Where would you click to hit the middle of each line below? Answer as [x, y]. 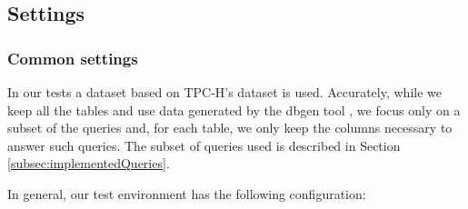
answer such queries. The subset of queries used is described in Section [204, 145]
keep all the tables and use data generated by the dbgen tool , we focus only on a [234, 109]
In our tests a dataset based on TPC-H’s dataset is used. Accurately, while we [224, 92]
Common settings [73, 58]
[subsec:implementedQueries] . [89, 163]
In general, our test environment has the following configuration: [187, 193]
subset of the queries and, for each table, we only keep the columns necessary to [230, 128]
